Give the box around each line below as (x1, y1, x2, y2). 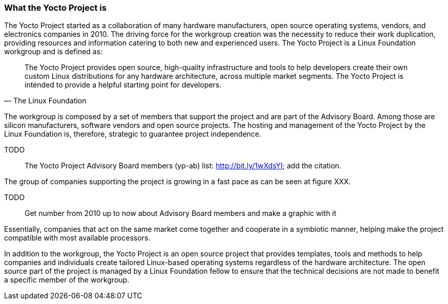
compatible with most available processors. (4, 233, 151, 243)
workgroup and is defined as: (4, 47, 103, 56)
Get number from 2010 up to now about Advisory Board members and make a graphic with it (25, 209, 336, 218)
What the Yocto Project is (4, 3, 107, 13)
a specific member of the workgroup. (4, 275, 130, 285)
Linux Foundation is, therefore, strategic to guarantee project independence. (4, 129, 262, 139)
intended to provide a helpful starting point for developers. (25, 80, 222, 90)
